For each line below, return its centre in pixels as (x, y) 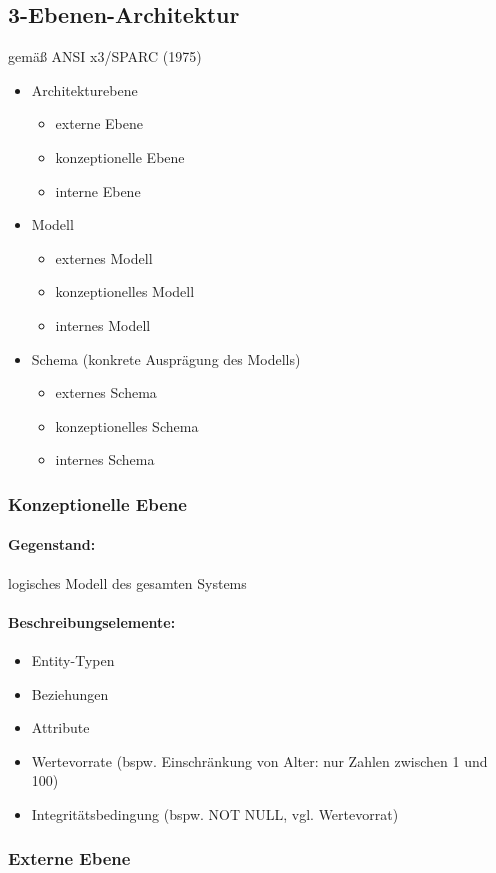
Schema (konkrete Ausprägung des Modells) (166, 358)
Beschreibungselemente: (92, 621)
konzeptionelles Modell (125, 291)
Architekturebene (84, 89)
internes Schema (105, 459)
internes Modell (103, 324)
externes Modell (104, 257)
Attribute (60, 727)
